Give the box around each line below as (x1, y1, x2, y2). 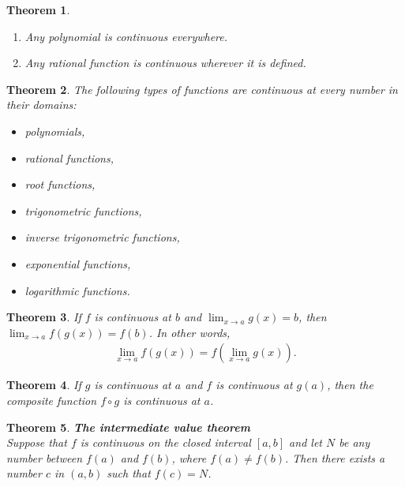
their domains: (6, 96, 77, 113)
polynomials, (24, 122, 85, 139)
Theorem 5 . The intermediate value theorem (6, 418, 250, 435)
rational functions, (24, 149, 114, 166)
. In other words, (148, 324, 231, 340)
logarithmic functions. (24, 282, 130, 298)
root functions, (24, 176, 96, 193)
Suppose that (6, 434, 67, 451)
